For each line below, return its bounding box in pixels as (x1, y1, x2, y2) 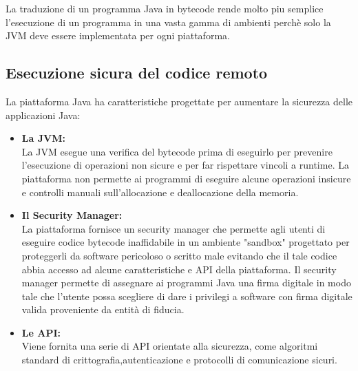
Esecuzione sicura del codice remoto (6, 62, 268, 83)
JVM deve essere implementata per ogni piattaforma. (6, 28, 230, 43)
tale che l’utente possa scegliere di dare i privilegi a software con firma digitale (21, 288, 352, 303)
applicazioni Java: (6, 107, 81, 122)
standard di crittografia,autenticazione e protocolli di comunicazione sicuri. (21, 352, 337, 367)
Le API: (21, 325, 61, 339)
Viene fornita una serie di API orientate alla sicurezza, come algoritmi (21, 339, 318, 353)
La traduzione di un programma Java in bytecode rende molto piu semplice (6, 1, 324, 15)
